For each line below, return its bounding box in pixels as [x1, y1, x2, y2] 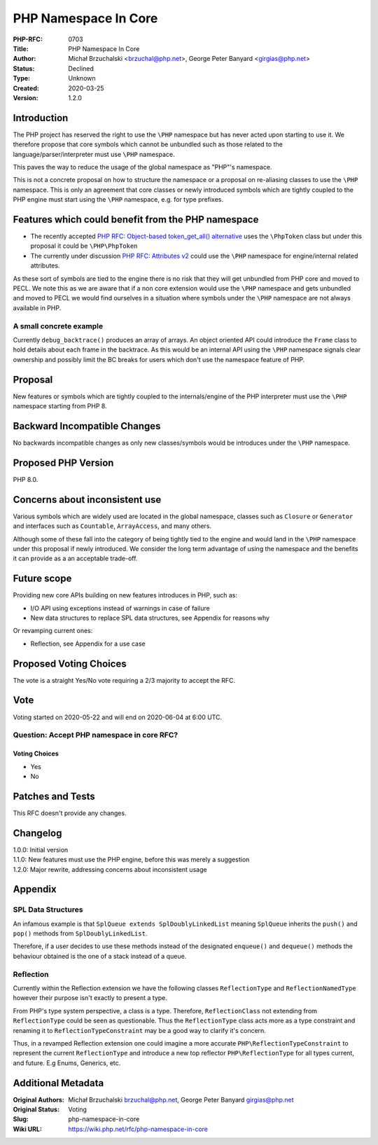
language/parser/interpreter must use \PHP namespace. [13, 150, 175, 158]
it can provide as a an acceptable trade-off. [13, 554, 138, 563]
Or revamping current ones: [13, 627, 93, 635]
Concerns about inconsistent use [13, 494, 162, 506]
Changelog [13, 827, 62, 839]
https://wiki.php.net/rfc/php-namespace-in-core [68, 1125, 208, 1133]
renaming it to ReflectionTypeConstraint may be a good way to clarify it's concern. [13, 1026, 266, 1034]
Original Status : [13, 1105, 59, 1113]
